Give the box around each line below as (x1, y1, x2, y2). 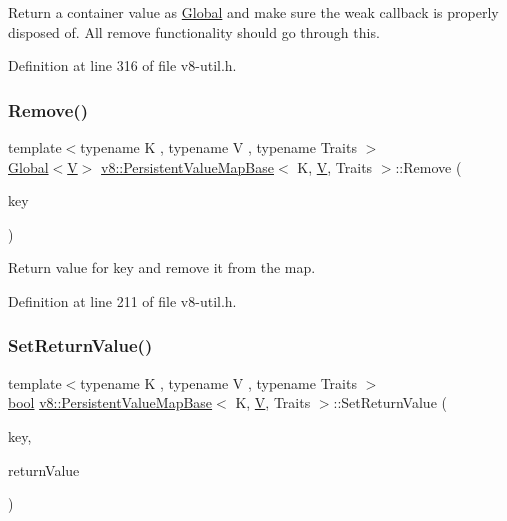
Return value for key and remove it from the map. (8, 257, 316, 278)
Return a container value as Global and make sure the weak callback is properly (8, 2, 499, 22)
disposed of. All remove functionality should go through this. (8, 21, 380, 42)
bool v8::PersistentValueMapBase (8, 392, 213, 413)
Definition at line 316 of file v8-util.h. (8, 55, 237, 76)
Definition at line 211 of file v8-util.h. (8, 290, 237, 311)
